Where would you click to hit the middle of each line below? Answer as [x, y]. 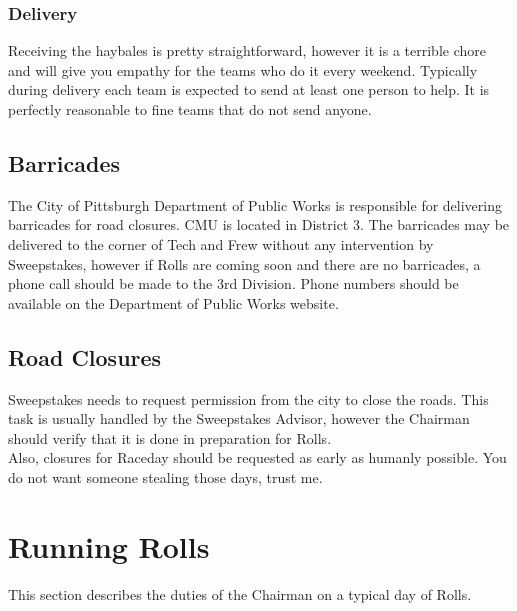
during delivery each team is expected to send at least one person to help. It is [249, 89]
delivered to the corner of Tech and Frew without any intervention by [221, 243]
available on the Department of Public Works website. [173, 302]
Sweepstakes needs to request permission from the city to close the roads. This [248, 398]
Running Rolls [109, 545]
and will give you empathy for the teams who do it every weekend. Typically [243, 69]
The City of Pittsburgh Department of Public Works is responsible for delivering [255, 204]
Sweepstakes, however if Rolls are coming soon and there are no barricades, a [244, 263]
